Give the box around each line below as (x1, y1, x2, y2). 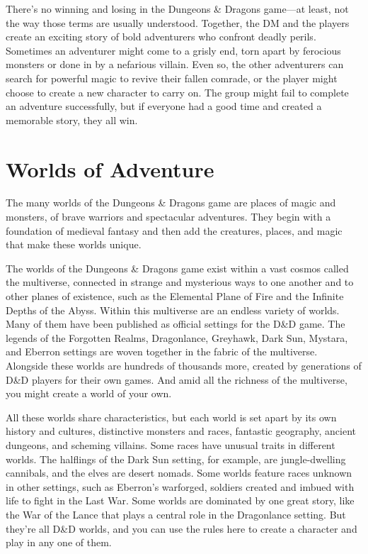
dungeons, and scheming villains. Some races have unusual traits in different (6, 437, 335, 452)
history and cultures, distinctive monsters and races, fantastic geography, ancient (6, 423, 357, 438)
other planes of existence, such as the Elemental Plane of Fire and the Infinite (6, 289, 344, 304)
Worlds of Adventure (6, 154, 214, 183)
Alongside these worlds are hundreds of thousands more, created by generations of (6, 358, 362, 372)
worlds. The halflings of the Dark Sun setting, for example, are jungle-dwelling (6, 451, 346, 466)
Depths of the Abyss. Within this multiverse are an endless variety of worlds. (6, 302, 340, 317)
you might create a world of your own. (6, 386, 172, 401)
